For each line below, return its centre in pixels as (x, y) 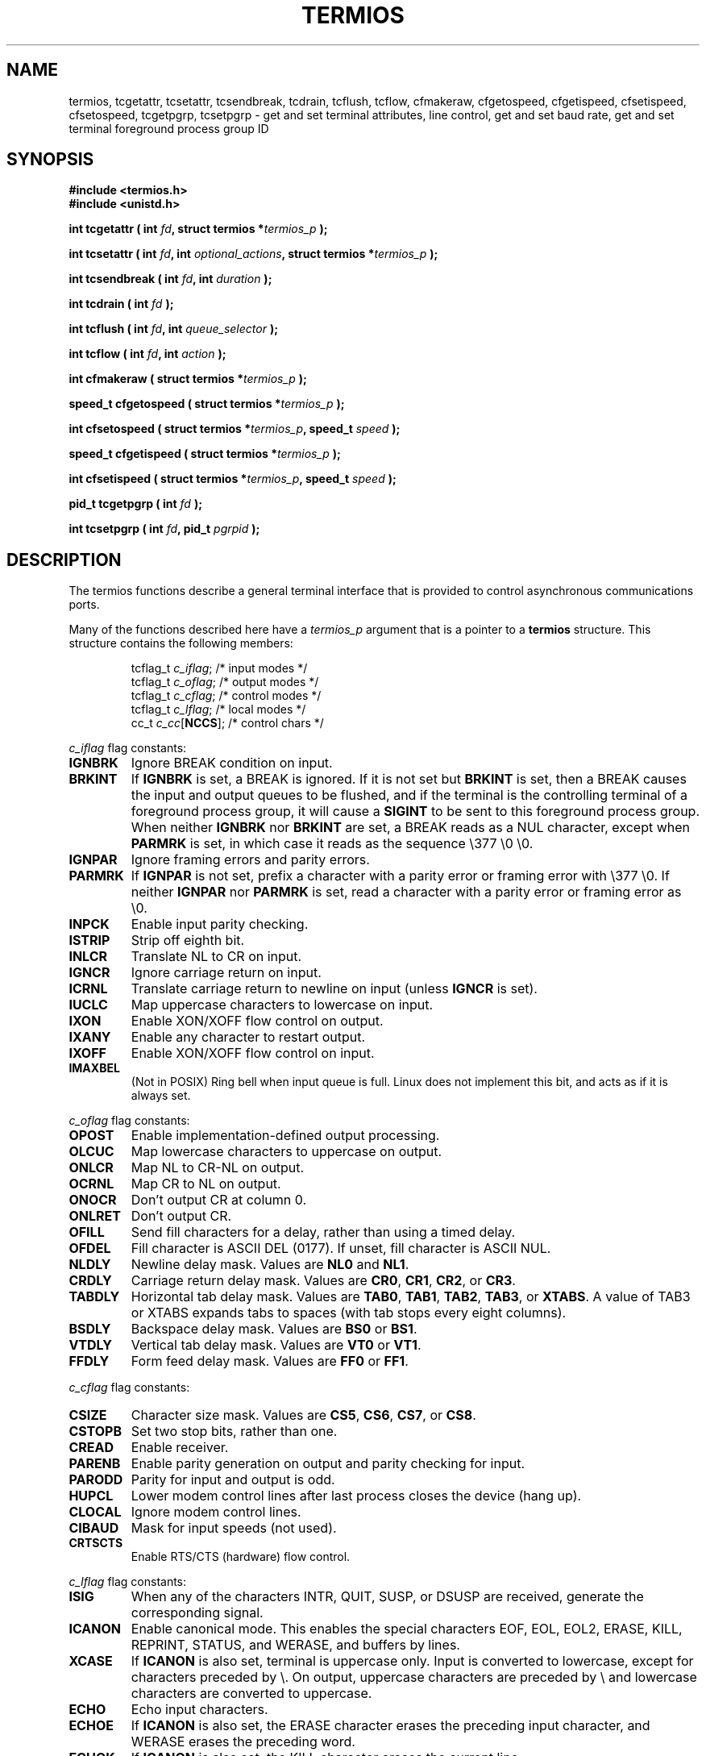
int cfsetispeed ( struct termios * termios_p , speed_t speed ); (233, 479)
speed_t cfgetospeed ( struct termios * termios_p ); (207, 404)
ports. (84, 605)
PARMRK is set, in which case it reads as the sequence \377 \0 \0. (332, 844)
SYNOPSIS (50, 160)
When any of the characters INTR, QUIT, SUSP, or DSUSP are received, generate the (387, 1597)
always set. (161, 1096)
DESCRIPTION (64, 560)
